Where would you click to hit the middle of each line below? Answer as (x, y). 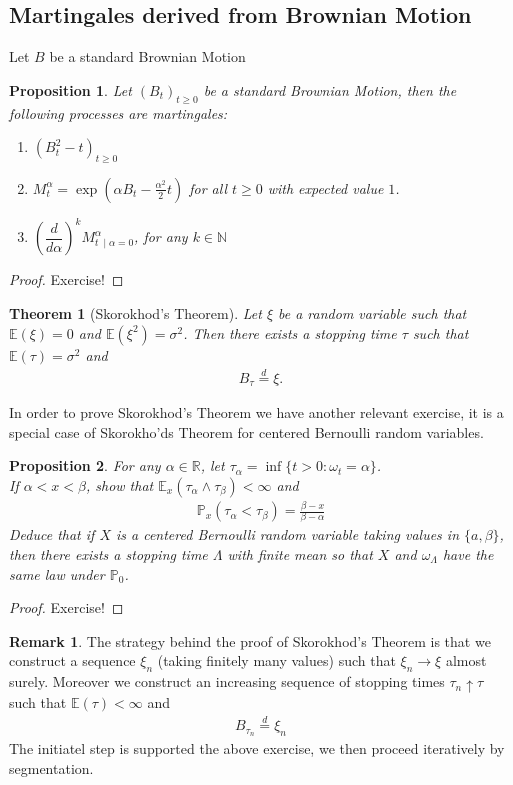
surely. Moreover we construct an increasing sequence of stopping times (227, 681)
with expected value (325, 187)
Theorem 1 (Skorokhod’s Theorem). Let (135, 313)
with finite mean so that (300, 554)
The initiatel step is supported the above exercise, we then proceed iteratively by (257, 747)
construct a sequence (72, 660)
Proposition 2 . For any (85, 465)
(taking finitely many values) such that (276, 660)
